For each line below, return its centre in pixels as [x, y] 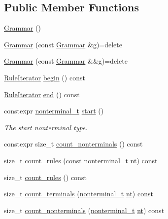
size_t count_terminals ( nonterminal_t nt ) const [79, 194]
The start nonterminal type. [46, 127]
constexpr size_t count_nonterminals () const [73, 144]
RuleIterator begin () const [45, 77]
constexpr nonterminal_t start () [54, 111]
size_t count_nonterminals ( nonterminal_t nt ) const [84, 210]
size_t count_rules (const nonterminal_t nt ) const [81, 160]
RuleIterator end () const [42, 94]
